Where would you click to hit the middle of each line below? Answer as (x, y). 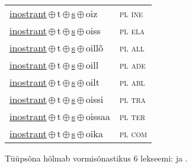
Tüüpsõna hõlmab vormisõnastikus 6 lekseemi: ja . (96, 158)
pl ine (131, 13)
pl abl (132, 82)
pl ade (132, 65)
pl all (132, 48)
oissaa (98, 116)
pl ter (132, 116)
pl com (133, 133)
